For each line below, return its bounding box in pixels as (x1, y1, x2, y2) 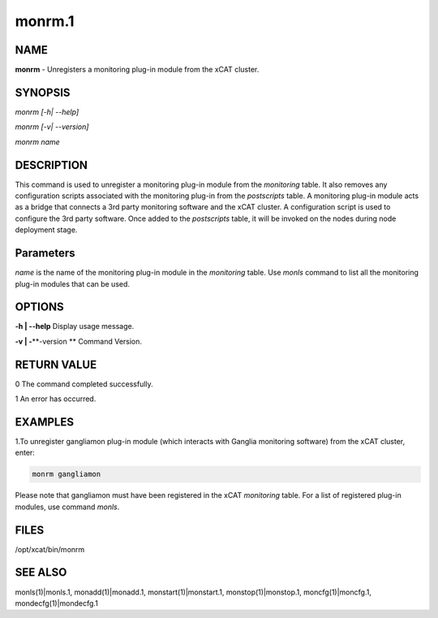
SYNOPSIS (15, 85, 71, 99)
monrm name (15, 136, 60, 146)
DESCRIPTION (15, 158, 88, 172)
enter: (15, 447, 36, 458)
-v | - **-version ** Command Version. (15, 336, 142, 346)
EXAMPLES (15, 415, 75, 429)
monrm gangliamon (32, 469, 101, 479)
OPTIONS (15, 300, 64, 314)
